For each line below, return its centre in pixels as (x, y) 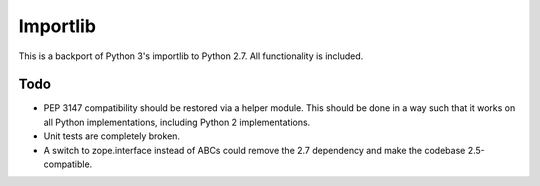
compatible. (68, 164)
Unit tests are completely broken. (111, 136)
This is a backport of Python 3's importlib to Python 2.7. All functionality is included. (191, 56)
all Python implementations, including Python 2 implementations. (177, 122)
